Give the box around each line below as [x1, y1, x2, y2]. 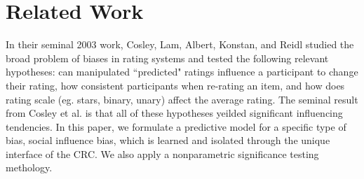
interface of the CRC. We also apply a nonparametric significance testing [6, 146, 319, 161]
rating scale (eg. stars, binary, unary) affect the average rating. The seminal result [6, 92, 358, 106]
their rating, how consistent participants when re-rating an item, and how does [6, 78, 345, 92]
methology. [6, 160, 53, 175]
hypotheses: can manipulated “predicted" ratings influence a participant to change [6, 64, 358, 79]
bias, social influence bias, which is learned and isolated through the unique [6, 133, 330, 148]
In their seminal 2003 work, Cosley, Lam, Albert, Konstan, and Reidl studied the [6, 37, 354, 52]
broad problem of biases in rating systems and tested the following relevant [6, 50, 329, 65]
